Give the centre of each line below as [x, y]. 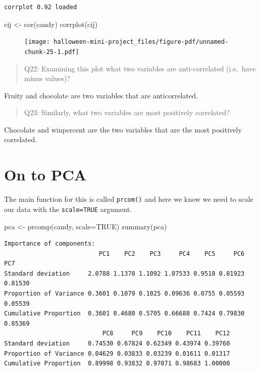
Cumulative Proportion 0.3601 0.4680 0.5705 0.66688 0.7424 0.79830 [124, 314]
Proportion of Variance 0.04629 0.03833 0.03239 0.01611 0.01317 [117, 353]
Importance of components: [50, 244]
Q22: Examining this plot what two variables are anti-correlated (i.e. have [140, 68]
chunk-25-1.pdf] [52, 52]
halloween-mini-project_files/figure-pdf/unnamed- [141, 42]
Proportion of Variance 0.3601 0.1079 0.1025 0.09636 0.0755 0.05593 [124, 294]
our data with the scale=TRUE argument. [68, 209]
